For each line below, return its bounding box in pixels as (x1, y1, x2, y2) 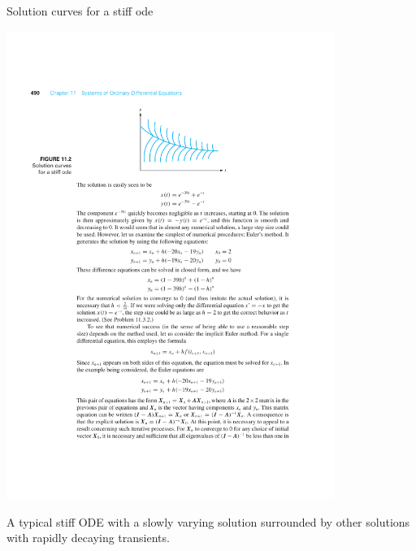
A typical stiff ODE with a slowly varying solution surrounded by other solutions (6, 513, 410, 530)
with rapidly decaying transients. (6, 529, 170, 546)
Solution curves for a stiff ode (6, 2, 154, 19)
